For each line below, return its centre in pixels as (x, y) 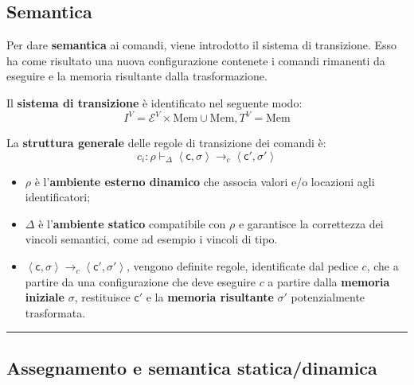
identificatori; (58, 197)
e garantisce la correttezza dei (311, 223)
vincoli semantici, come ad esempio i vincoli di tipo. (151, 239)
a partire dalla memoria (329, 281)
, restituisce (102, 297)
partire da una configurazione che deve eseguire (140, 281)
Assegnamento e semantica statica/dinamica (192, 367)
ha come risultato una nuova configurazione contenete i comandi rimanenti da (196, 60)
